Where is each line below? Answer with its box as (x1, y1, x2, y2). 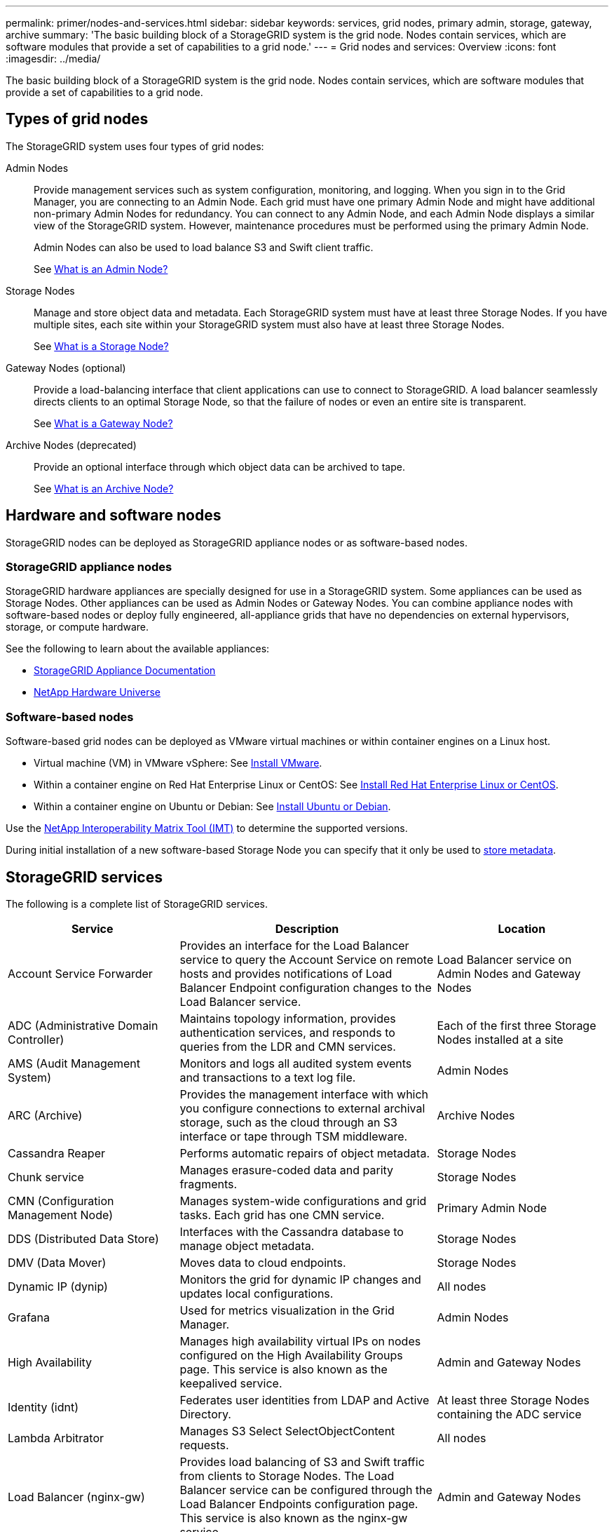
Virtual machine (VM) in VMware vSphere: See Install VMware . (34, 757, 322, 770)
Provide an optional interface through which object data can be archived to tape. (34, 460, 405, 473)
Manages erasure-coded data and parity (179, 1163, 394, 1178)
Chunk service (8, 1170, 84, 1185)
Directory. (179, 1407, 231, 1422)
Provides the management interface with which (179, 1087, 429, 1102)
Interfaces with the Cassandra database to (179, 1225, 404, 1239)
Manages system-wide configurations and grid (179, 1194, 427, 1209)
